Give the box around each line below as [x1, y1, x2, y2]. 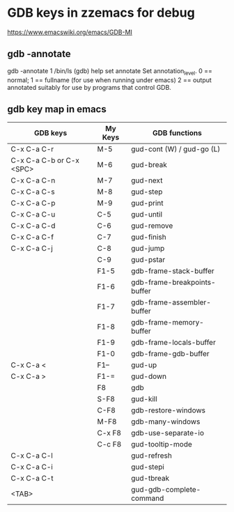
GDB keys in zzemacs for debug [7, 5, 195, 21]
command [131, 493, 164, 503]
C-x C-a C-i [10, 462, 54, 472]
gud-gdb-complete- [131, 485, 201, 495]
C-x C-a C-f [10, 232, 54, 242]
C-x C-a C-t [10, 474, 54, 483]
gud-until [131, 210, 162, 219]
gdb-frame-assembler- [131, 297, 211, 307]
